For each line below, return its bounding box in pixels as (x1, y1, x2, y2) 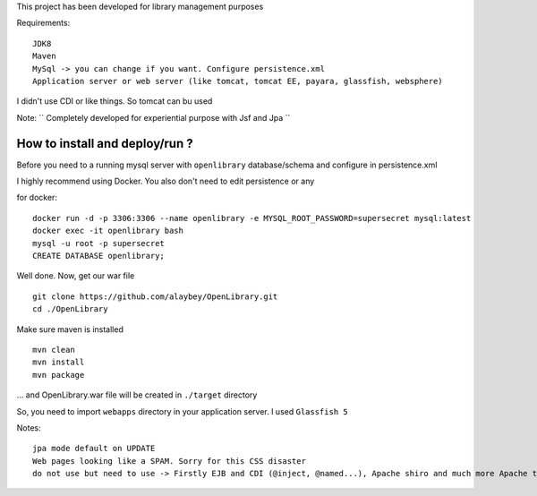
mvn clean (32, 345, 75, 355)
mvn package (32, 370, 85, 380)
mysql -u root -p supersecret (32, 238, 166, 248)
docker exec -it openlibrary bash (32, 226, 183, 236)
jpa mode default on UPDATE (32, 443, 156, 454)
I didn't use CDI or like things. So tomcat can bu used (16, 96, 213, 107)
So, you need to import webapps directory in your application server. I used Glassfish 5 (16, 406, 348, 416)
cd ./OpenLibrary (32, 304, 108, 314)
